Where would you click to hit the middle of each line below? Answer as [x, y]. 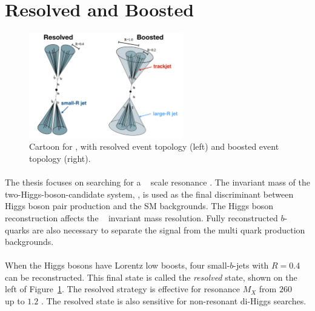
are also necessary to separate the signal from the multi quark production [169, 229]
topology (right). [60, 158]
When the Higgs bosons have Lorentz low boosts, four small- [118, 265]
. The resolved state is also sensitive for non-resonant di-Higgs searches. [174, 301]
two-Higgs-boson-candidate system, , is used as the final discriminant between [149, 194]
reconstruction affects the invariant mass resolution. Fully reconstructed [141, 217]
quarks [17, 229]
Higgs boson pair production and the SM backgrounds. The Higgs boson [139, 206]
